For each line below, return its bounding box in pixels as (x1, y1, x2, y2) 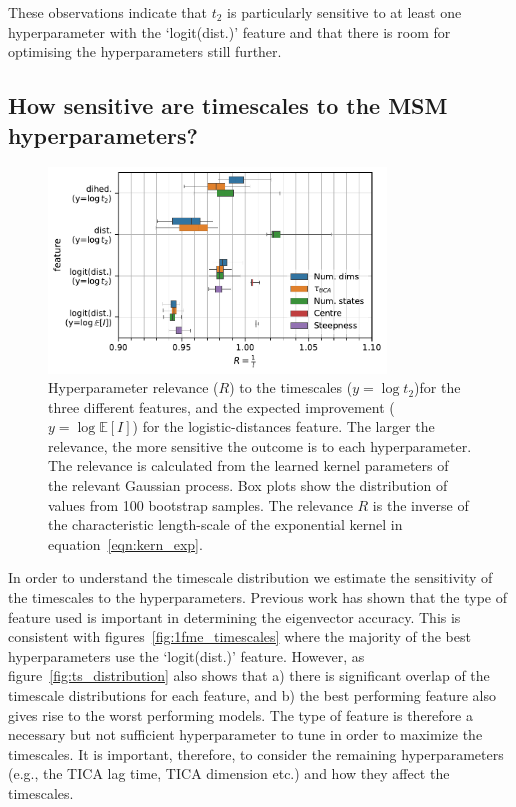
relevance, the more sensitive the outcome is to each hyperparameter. (48, 435, 472, 456)
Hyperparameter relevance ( (48, 377, 219, 398)
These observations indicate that (8, 2, 207, 22)
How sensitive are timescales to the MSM (8, 90, 448, 121)
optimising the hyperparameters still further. (8, 41, 282, 62)
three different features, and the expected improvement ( (48, 396, 395, 417)
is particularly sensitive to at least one (227, 2, 462, 22)
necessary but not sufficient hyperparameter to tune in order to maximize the (8, 724, 483, 745)
